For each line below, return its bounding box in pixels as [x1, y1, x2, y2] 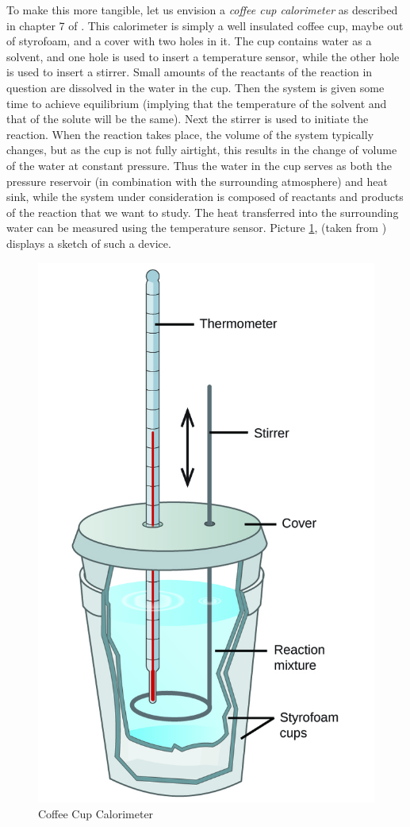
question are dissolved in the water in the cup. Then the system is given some [6, 79, 385, 95]
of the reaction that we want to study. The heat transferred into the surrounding [6, 203, 399, 220]
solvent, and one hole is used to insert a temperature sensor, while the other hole [6, 48, 400, 64]
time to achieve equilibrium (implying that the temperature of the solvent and [6, 95, 387, 111]
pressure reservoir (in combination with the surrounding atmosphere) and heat [6, 172, 389, 189]
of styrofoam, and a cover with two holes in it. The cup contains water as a [6, 33, 372, 49]
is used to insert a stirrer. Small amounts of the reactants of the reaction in [6, 64, 373, 80]
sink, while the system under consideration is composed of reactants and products [6, 188, 404, 205]
